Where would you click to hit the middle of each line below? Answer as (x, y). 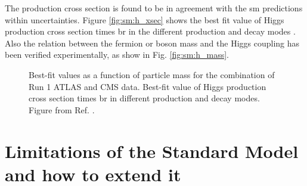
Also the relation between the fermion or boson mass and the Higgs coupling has (152, 43)
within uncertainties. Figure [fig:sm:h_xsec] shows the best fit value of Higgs (145, 19)
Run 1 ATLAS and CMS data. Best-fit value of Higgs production (148, 86)
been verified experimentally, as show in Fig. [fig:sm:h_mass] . (117, 55)
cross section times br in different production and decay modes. (144, 98)
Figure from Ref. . (62, 109)
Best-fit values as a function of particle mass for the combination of (152, 74)
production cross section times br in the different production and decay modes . (150, 31)
